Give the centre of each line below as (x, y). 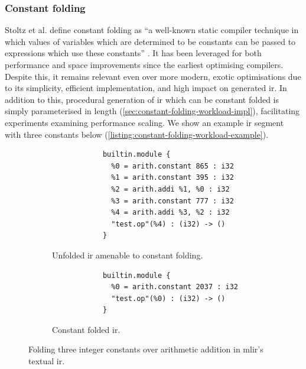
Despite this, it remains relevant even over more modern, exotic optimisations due (153, 76)
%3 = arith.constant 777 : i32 (172, 201)
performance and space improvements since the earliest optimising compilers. (144, 64)
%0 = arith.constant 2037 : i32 (175, 287)
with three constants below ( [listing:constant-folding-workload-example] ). (137, 134)
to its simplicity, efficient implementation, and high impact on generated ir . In (146, 88)
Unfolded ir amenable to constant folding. (128, 255)
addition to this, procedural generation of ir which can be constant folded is (142, 99)
